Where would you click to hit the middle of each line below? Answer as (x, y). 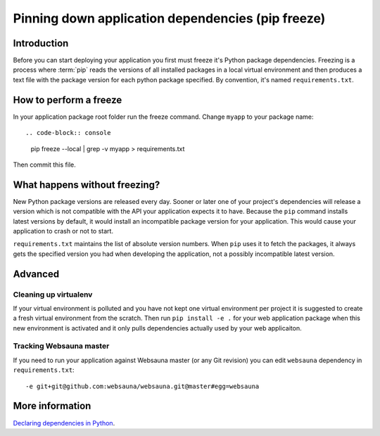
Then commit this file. (45, 165)
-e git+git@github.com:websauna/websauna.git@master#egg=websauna (142, 386)
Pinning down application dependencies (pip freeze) (169, 18)
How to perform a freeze (68, 100)
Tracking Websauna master (61, 346)
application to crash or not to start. (63, 231)
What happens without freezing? (87, 185)
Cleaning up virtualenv (53, 294)
